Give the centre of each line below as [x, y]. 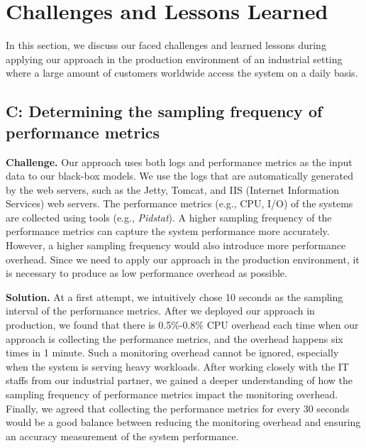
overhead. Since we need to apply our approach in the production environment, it [183, 259]
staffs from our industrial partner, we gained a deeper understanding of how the [179, 380]
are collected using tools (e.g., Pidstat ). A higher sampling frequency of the [169, 217]
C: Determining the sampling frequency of [164, 111]
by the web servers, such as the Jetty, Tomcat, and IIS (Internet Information [173, 189]
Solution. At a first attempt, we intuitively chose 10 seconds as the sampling [174, 296]
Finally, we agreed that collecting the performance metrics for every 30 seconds [178, 408]
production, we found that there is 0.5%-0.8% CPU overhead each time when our [182, 325]
